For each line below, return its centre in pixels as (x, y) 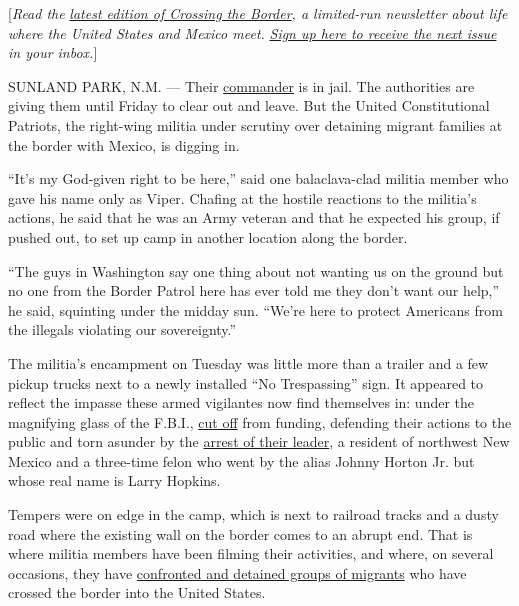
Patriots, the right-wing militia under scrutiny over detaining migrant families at (255, 124)
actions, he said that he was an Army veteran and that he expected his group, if (254, 217)
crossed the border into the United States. (137, 592)
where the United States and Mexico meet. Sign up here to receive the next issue (252, 32)
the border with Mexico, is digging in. (124, 144)
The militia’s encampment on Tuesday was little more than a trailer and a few (248, 362)
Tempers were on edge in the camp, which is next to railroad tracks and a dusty (253, 514)
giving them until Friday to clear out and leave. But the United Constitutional (249, 105)
